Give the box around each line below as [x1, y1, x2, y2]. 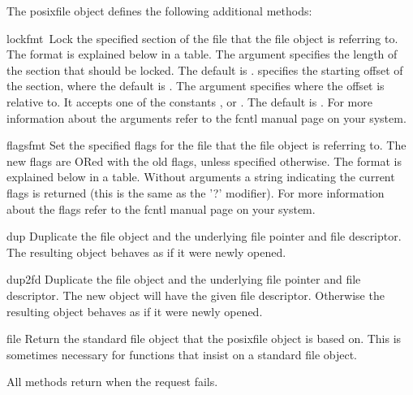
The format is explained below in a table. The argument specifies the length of [6, 46, 398, 63]
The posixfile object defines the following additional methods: [6, 2, 312, 19]
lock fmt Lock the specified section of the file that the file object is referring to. [6, 29, 398, 46]
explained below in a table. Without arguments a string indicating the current [6, 168, 395, 185]
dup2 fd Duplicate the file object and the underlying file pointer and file [6, 271, 361, 288]
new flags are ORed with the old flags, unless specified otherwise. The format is [6, 152, 402, 169]
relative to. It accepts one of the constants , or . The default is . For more [6, 93, 372, 110]
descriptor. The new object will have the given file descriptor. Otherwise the [6, 286, 385, 303]
